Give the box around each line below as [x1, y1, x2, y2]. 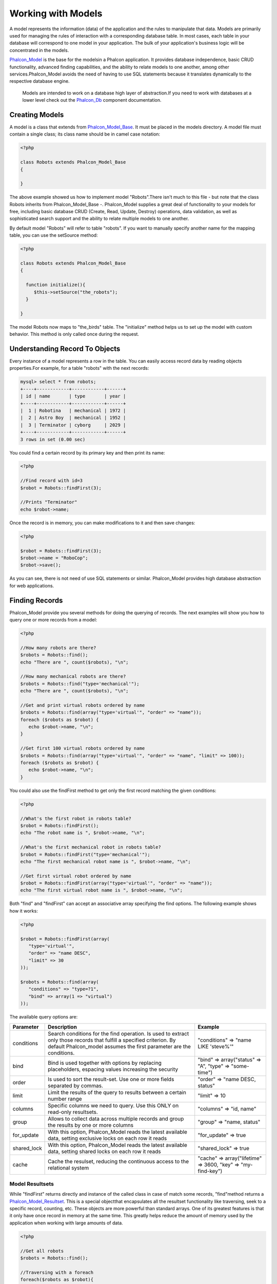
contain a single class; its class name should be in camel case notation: [9, 131, 161, 137]
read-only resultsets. [48, 1108, 98, 1116]
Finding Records [9, 596, 63, 605]
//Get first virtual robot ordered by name [20, 873, 132, 879]
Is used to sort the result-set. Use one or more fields [48, 1075, 174, 1083]
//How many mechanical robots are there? [20, 673, 126, 679]
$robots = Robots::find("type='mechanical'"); [20, 681, 140, 687]
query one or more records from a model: [9, 617, 97, 623]
